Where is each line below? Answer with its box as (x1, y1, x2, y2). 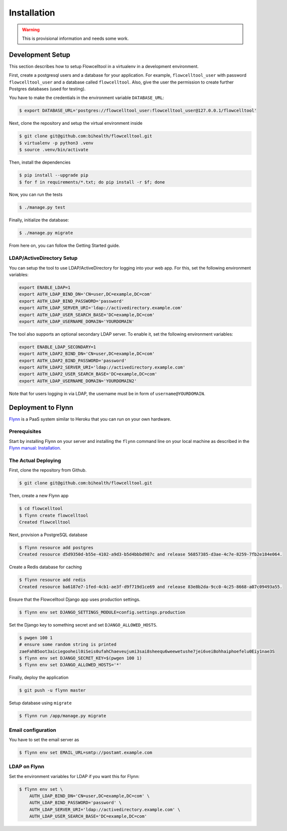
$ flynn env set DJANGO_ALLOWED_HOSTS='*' (19, 662, 122, 668)
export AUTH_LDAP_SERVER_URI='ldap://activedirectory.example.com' (19, 305, 183, 311)
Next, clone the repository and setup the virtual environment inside (9, 120, 143, 126)
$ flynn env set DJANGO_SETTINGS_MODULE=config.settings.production (19, 610, 186, 615)
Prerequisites (9, 428, 41, 435)
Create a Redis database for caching (9, 564, 82, 570)
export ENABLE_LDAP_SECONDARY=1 (19, 344, 96, 350)
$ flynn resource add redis (19, 577, 86, 583)
